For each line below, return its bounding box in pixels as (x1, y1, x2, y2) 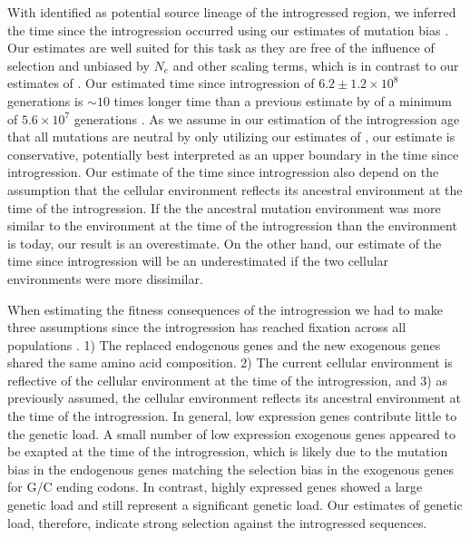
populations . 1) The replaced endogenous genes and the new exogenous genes (7, 335, 441, 354)
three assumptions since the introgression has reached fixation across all (7, 318, 406, 337)
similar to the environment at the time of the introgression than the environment (7, 216, 457, 235)
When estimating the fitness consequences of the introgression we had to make (7, 299, 444, 318)
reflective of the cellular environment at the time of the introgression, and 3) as (7, 370, 447, 389)
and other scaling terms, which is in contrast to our (172, 55, 459, 74)
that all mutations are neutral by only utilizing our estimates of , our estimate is (7, 127, 455, 146)
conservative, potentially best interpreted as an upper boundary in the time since (7, 144, 459, 163)
